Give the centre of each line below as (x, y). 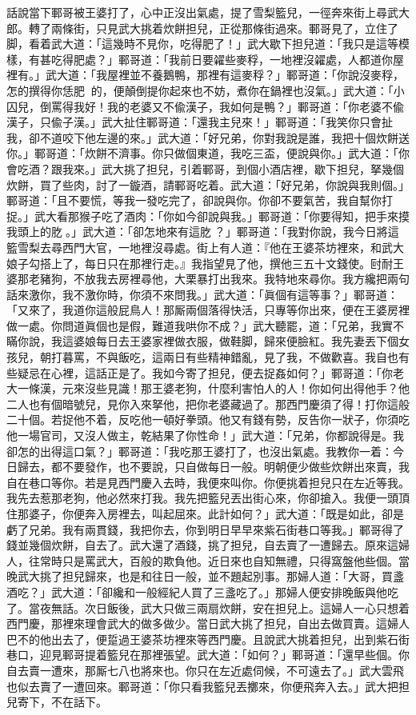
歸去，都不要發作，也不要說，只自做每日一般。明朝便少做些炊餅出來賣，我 (213, 467)
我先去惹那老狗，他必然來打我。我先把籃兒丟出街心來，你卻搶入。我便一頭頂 (208, 498)
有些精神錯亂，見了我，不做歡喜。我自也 (292, 357)
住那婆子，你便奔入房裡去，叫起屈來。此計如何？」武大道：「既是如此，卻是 (205, 513)
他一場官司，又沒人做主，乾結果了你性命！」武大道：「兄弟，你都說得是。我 (205, 435)
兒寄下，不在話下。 (57, 702)
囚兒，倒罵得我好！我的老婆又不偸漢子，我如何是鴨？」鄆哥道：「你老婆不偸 (205, 106)
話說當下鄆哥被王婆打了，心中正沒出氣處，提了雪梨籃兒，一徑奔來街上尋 (197, 12)
